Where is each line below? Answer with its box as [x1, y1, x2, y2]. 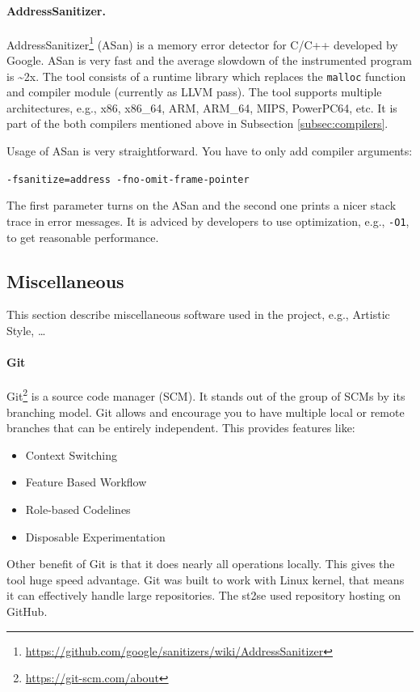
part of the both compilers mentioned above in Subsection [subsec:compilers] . [6, 115, 388, 132]
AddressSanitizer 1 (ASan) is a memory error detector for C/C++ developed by [6, 33, 398, 53]
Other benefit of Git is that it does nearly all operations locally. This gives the [6, 555, 395, 572]
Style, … [6, 321, 46, 338]
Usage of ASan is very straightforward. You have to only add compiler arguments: [6, 142, 413, 159]
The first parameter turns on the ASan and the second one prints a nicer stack [6, 197, 397, 214]
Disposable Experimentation [25, 528, 166, 545]
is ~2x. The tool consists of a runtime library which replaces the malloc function [6, 67, 406, 84]
